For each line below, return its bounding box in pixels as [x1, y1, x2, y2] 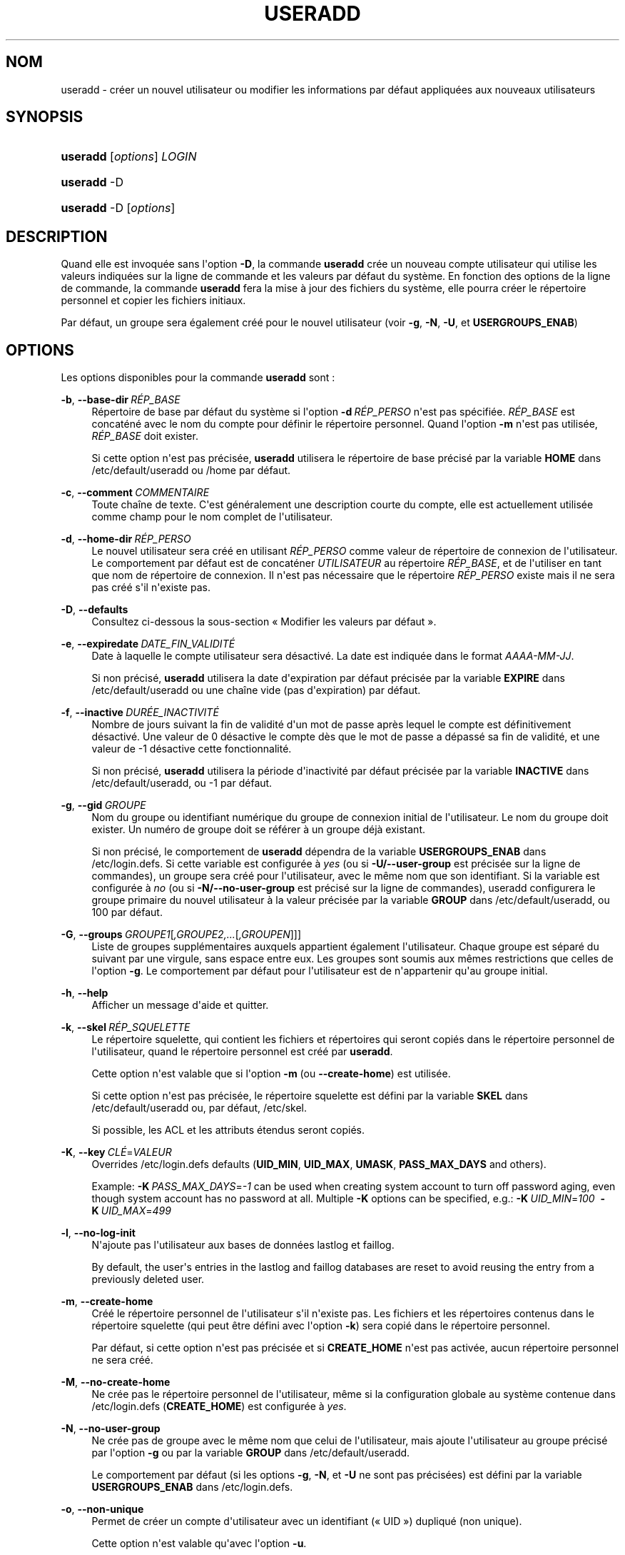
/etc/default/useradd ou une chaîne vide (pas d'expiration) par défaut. [91, 684, 421, 697]
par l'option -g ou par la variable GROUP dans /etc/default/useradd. [91, 1446, 410, 1459]
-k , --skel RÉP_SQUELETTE [61, 1021, 190, 1034]
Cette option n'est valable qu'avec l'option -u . [91, 1537, 307, 1550]
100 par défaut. [91, 906, 163, 919]
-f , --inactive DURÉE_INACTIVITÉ [61, 706, 219, 719]
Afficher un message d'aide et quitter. [91, 999, 269, 1012]
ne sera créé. [91, 1354, 153, 1367]
